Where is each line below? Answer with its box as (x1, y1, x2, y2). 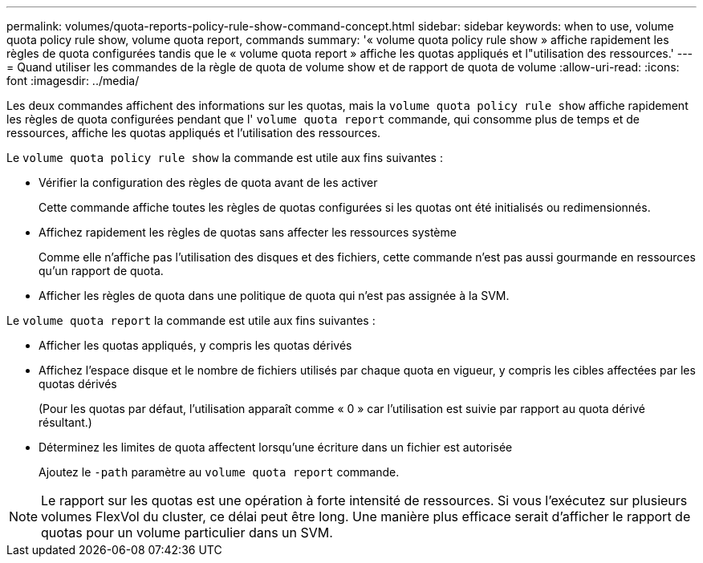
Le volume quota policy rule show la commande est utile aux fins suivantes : (6, 151, 443, 164)
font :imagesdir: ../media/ (6, 74, 140, 87)
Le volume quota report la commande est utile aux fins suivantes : (6, 314, 376, 327)
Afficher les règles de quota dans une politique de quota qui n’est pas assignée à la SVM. (39, 289, 510, 302)
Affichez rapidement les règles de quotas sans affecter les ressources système (39, 225, 457, 239)
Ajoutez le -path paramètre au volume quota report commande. (39, 465, 400, 479)
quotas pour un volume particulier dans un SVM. (41, 525, 333, 541)
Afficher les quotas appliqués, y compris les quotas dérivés (39, 338, 352, 352)
